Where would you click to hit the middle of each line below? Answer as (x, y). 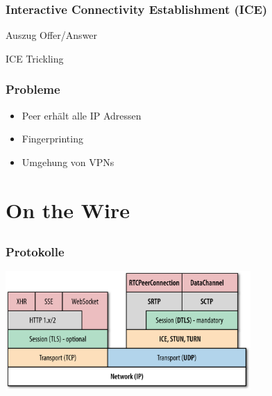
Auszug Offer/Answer (52, 35)
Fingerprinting (52, 139)
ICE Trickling (35, 58)
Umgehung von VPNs (68, 162)
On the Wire (68, 209)
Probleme (33, 89)
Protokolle (35, 252)
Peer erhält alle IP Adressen (82, 115)
